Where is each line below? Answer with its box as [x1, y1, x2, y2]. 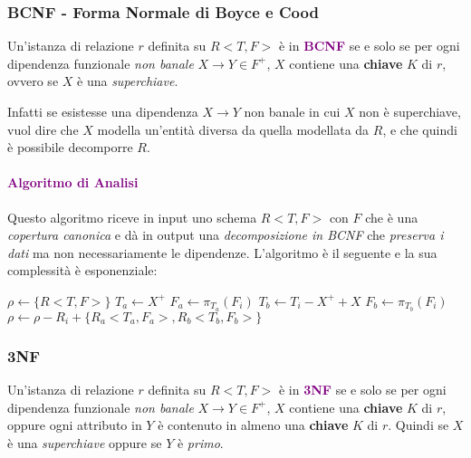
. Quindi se [388, 415, 449, 434]
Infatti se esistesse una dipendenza [7, 102, 198, 120]
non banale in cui [244, 102, 341, 120]
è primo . [177, 433, 224, 452]
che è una [365, 207, 418, 226]
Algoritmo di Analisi [7, 173, 139, 192]
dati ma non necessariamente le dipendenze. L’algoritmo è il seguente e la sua [7, 243, 437, 262]
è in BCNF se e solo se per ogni [278, 36, 460, 55]
